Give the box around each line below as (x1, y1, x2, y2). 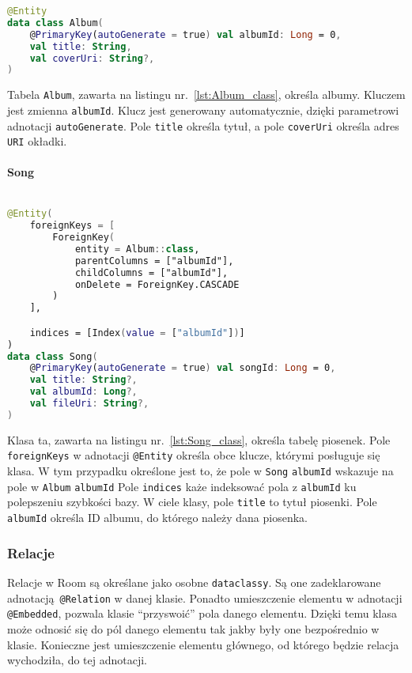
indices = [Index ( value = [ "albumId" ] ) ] (29, 327, 245, 338)
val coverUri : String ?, (29, 52, 155, 64)
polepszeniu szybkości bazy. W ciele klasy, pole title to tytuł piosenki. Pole (7, 493, 377, 510)
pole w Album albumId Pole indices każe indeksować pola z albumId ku (7, 478, 357, 494)
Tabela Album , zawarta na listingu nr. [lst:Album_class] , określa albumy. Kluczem (7, 86, 406, 103)
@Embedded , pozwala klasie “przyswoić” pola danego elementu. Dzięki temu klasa (7, 605, 398, 622)
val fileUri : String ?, (29, 398, 149, 410)
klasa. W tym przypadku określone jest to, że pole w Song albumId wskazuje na (7, 463, 394, 479)
